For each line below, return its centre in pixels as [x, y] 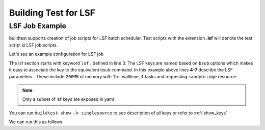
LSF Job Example [38, 26]
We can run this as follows [36, 122]
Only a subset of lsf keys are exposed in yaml [68, 99]
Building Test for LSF [52, 13]
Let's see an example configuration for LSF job [56, 54]
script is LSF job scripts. [34, 45]
